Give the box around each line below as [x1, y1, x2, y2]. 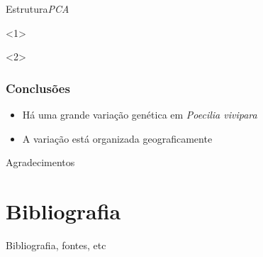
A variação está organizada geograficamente [22, 131, 213, 146]
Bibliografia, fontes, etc [6, 237, 106, 252]
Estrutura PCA [6, 1, 69, 16]
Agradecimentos [6, 155, 75, 170]
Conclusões [6, 79, 70, 97]
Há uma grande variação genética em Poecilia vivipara [22, 107, 257, 121]
